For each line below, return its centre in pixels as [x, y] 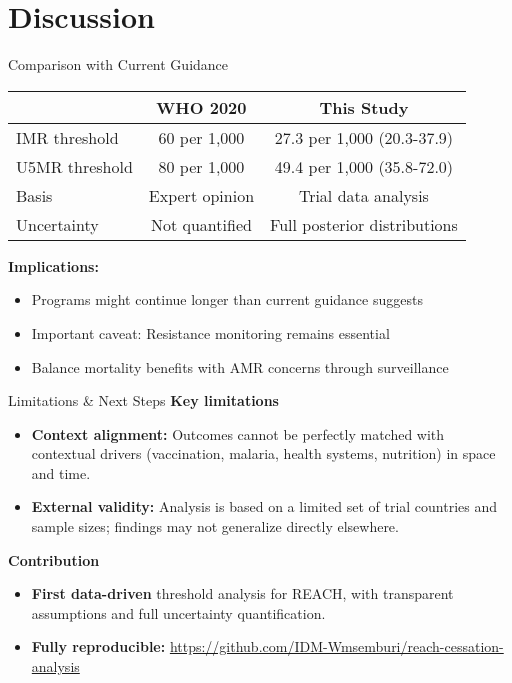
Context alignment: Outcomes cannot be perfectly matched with [238, 433]
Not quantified [201, 224]
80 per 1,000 [201, 166]
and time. [61, 472]
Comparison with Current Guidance [118, 64]
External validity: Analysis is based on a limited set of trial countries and [264, 506]
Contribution [54, 559]
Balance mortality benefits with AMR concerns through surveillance [240, 366]
